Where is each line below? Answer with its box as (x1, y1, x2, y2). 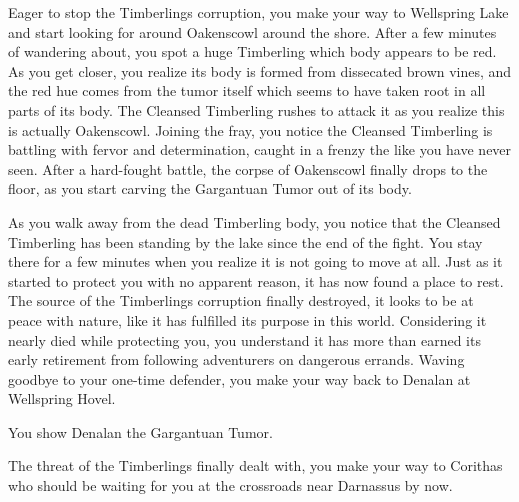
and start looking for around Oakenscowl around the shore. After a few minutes (8, 21, 497, 42)
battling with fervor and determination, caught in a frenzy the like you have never (8, 139, 512, 160)
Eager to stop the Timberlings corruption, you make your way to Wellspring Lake (8, 2, 509, 22)
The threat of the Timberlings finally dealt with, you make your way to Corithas (8, 455, 503, 476)
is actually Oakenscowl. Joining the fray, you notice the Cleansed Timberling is (8, 119, 493, 140)
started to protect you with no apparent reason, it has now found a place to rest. (8, 270, 504, 291)
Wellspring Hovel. (8, 388, 116, 409)
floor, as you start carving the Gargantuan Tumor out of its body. (8, 178, 412, 199)
